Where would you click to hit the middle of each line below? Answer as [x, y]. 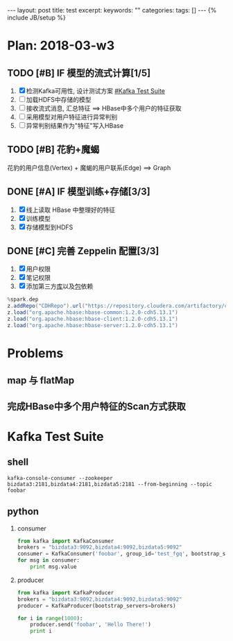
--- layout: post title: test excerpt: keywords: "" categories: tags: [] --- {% [112, 10]
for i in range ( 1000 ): [50, 618]
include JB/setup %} [36, 17]
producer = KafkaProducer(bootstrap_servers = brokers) [96, 606]
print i [41, 631]
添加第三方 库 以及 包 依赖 [60, 286]
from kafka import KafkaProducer [66, 592]
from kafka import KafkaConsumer [66, 541]
